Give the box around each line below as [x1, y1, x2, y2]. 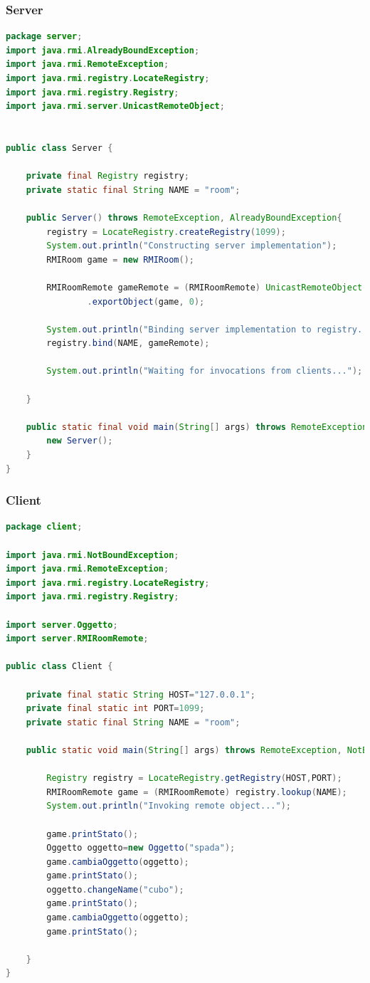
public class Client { [6, 661, 113, 672]
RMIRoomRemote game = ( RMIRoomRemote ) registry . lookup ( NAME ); [46, 787, 347, 797]
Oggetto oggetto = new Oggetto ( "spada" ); [46, 843, 236, 853]
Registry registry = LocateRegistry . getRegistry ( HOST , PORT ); [46, 773, 342, 784]
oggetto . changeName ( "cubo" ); [46, 884, 184, 895]
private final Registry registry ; [26, 171, 189, 182]
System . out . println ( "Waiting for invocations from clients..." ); [46, 366, 363, 377]
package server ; [6, 31, 83, 42]
